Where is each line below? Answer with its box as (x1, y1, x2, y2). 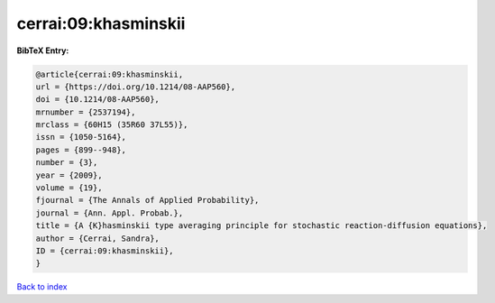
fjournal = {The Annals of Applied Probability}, (35, 195, 260, 206)
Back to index (16, 281, 68, 292)
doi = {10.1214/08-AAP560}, (35, 95, 160, 105)
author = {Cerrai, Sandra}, (35, 233, 160, 243)
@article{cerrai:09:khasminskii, (35, 69, 184, 79)
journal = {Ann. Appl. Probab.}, (35, 207, 184, 218)
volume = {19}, (35, 183, 103, 193)
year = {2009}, (35, 170, 103, 180)
